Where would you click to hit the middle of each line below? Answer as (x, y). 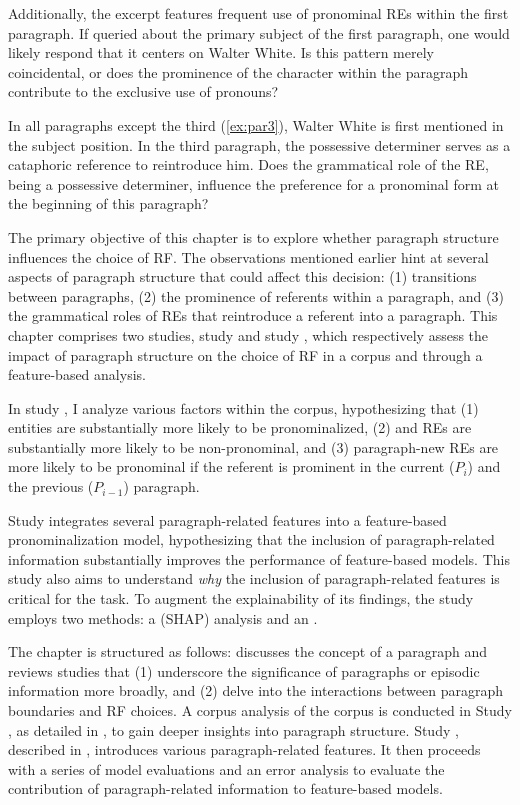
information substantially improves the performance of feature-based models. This (259, 558)
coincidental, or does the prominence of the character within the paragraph (238, 71)
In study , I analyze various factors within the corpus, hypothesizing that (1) (243, 407)
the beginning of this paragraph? (108, 203)
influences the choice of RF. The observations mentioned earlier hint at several (248, 256)
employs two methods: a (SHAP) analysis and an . (163, 617)
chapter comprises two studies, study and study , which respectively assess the (248, 334)
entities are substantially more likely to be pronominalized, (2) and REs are (240, 427)
